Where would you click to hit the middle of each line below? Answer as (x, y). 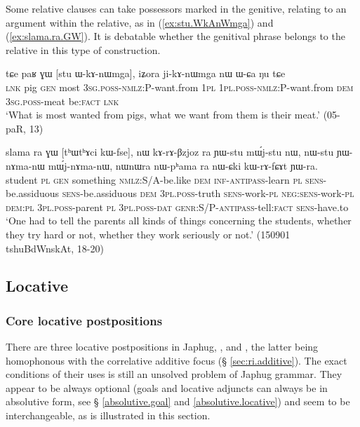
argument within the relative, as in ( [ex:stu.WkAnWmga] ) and (140, 22)
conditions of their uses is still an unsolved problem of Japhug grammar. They (174, 374)
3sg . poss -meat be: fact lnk (62, 101)
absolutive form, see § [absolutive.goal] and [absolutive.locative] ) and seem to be (178, 401)
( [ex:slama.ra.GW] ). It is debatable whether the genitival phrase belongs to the (175, 36)
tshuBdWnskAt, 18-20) (55, 248)
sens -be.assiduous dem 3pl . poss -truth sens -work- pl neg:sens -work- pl (208, 193)
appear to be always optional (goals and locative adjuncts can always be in (167, 387)
